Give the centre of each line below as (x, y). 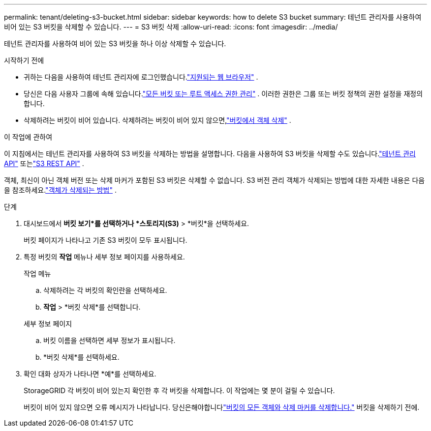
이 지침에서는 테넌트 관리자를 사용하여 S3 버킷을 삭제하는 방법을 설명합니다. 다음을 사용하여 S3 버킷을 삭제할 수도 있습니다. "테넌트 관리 (210, 154)
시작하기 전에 (24, 60)
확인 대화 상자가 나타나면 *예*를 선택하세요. (90, 374)
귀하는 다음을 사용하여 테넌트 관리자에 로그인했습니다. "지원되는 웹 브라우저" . (141, 77)
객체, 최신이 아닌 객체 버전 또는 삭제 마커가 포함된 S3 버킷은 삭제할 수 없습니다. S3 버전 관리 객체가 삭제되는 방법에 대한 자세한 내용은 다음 (215, 180)
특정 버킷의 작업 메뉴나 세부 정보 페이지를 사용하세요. (104, 257)
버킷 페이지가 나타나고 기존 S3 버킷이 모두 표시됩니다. (106, 240)
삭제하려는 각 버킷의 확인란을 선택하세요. (105, 290)
